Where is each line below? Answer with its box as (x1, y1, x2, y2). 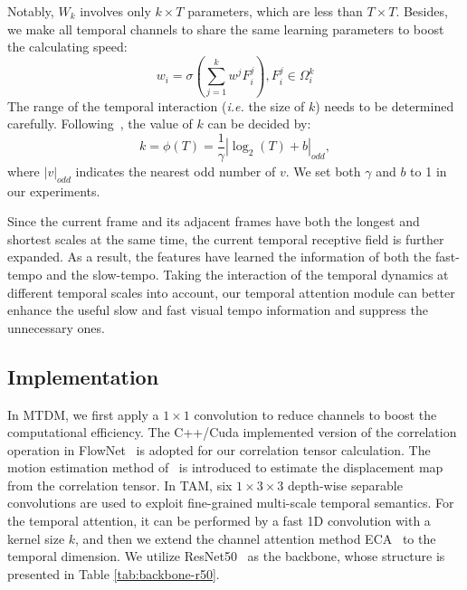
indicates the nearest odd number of (75, 161, 276, 180)
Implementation (7, 362, 159, 390)
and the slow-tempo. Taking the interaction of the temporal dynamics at (46, 264, 449, 283)
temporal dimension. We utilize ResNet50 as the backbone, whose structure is (7, 547, 445, 566)
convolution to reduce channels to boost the (194, 404, 437, 423)
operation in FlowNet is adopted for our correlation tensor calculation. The (7, 440, 431, 459)
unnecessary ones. (7, 318, 105, 337)
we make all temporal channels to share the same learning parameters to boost (7, 19, 444, 38)
